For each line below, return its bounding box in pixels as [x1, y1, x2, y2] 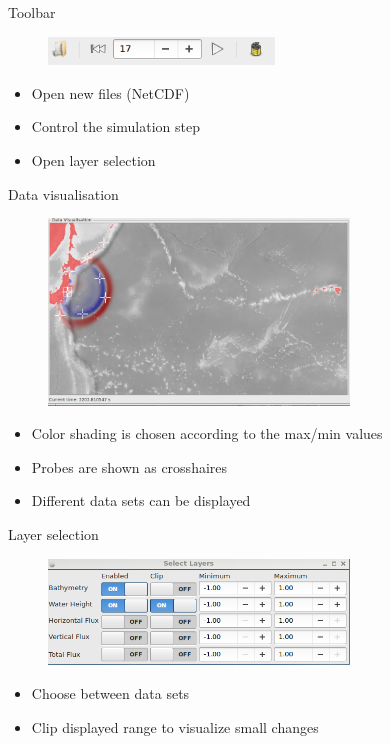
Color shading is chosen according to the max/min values [31, 423, 383, 444]
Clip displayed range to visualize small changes [31, 716, 319, 737]
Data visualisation [8, 183, 119, 204]
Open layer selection [31, 149, 156, 170]
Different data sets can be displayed [31, 490, 251, 511]
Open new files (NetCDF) [31, 82, 190, 103]
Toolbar [8, 2, 56, 22]
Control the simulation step [31, 116, 200, 137]
